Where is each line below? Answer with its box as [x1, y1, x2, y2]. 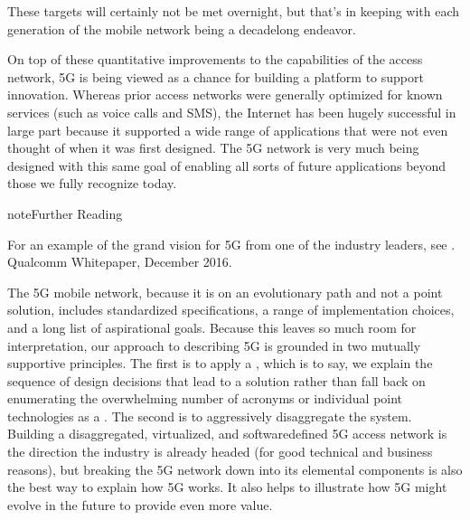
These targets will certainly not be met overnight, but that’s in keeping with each [7, 2, 460, 20]
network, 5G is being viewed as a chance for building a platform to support [7, 67, 424, 86]
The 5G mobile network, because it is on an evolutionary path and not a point [7, 282, 443, 301]
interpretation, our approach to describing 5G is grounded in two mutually [7, 336, 421, 355]
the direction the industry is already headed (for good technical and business [7, 442, 433, 461]
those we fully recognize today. [7, 174, 177, 193]
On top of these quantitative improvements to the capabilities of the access [7, 50, 423, 69]
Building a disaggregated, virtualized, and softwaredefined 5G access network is [7, 424, 447, 443]
